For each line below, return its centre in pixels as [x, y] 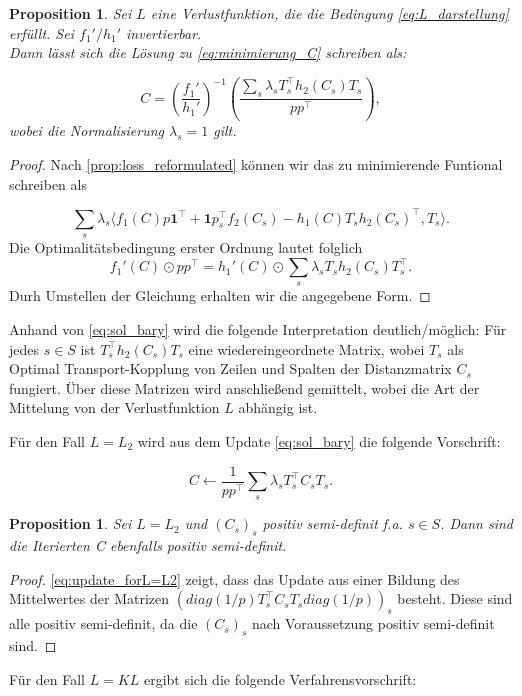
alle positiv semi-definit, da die [103, 623]
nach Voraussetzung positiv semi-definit [373, 623]
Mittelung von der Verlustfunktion [114, 407]
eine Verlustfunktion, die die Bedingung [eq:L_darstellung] [329, 13]
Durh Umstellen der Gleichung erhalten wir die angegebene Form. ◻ [220, 295]
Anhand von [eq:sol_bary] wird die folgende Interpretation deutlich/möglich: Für [258, 329]
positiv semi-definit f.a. [332, 523]
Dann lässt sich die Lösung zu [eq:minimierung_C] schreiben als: [208, 52]
